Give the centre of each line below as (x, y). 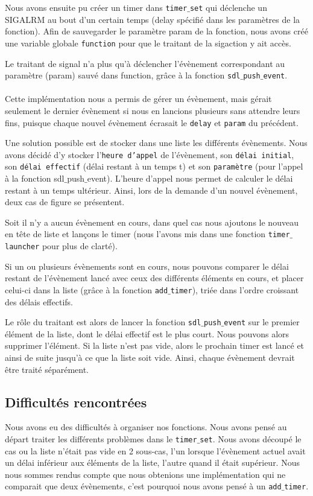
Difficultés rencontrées (76, 402)
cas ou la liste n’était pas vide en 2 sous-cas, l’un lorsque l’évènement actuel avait (155, 450)
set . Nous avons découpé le (251, 439)
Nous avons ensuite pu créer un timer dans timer (96, 7)
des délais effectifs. (39, 301)
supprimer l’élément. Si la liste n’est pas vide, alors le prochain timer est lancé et (155, 345)
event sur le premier (262, 322)
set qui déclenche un (228, 7)
